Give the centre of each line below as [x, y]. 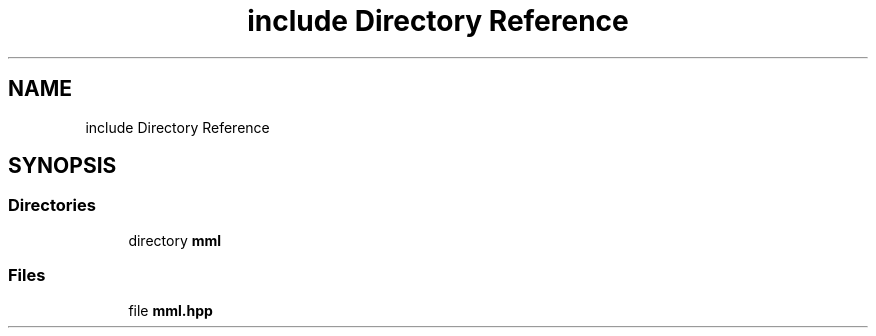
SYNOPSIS [62, 166]
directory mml [175, 240]
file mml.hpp [170, 310]
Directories [52, 205]
